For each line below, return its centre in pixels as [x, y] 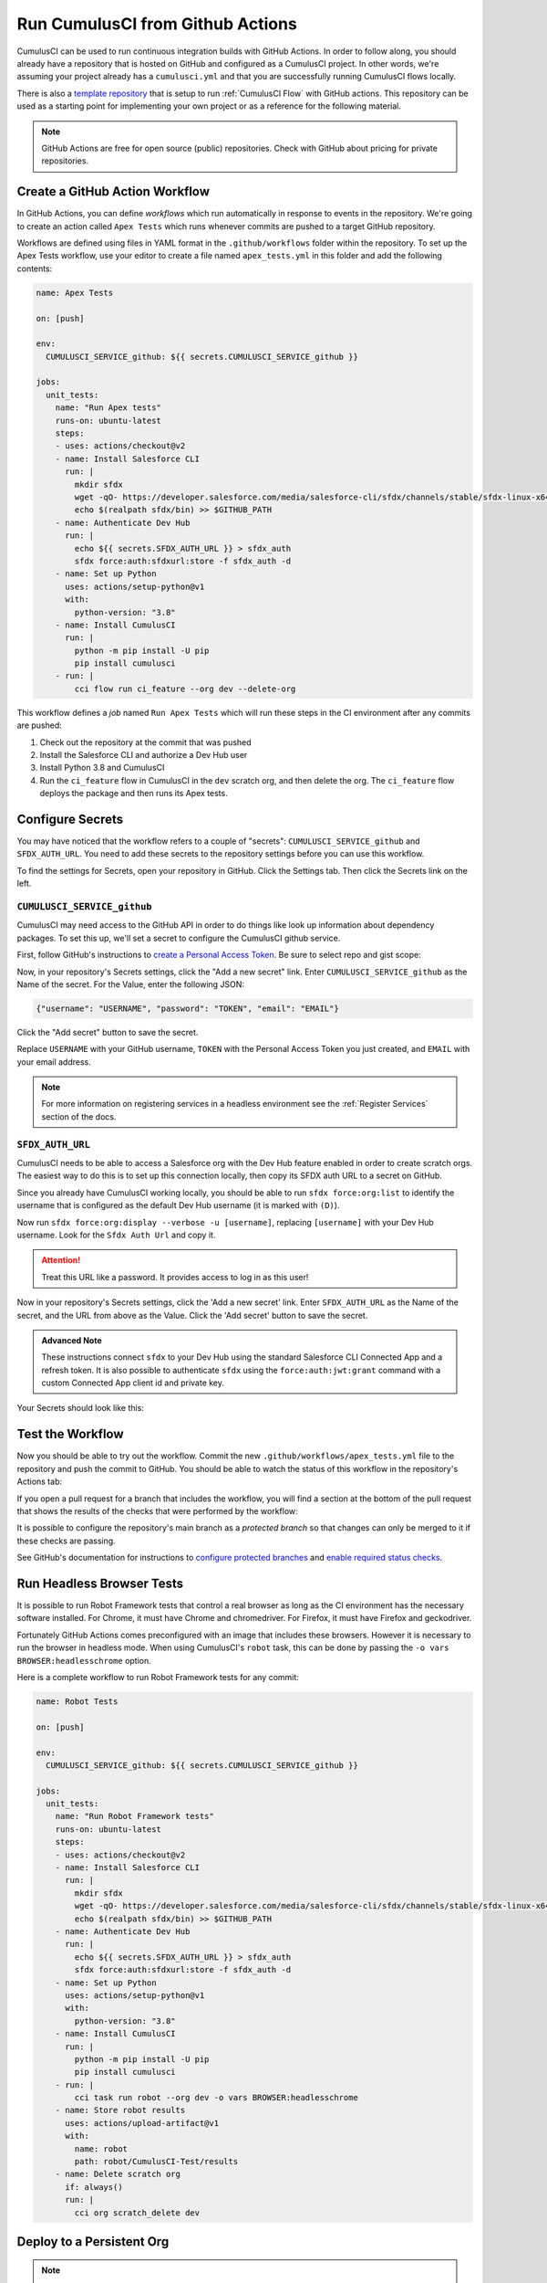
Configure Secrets [70, 819]
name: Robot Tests [77, 1701]
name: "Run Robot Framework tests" [134, 1816]
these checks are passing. [66, 1541]
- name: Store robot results [120, 2110]
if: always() [94, 2187]
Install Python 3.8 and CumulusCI [102, 768]
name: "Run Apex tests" [108, 408]
